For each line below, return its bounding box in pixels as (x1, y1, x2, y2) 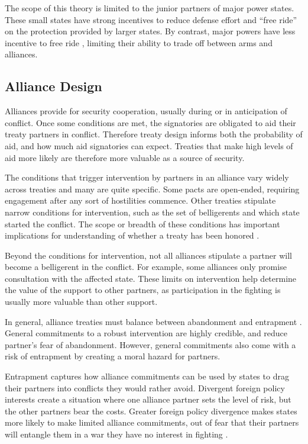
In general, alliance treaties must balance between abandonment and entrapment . (5, 315, 302, 327)
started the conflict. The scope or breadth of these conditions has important (5, 217, 280, 230)
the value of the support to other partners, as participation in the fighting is (5, 284, 281, 296)
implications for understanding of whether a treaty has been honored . (5, 229, 260, 242)
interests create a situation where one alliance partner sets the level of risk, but (5, 393, 291, 406)
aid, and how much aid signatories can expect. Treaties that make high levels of (5, 139, 293, 152)
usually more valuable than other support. (5, 295, 158, 308)
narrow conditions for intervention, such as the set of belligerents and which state (5, 205, 300, 218)
